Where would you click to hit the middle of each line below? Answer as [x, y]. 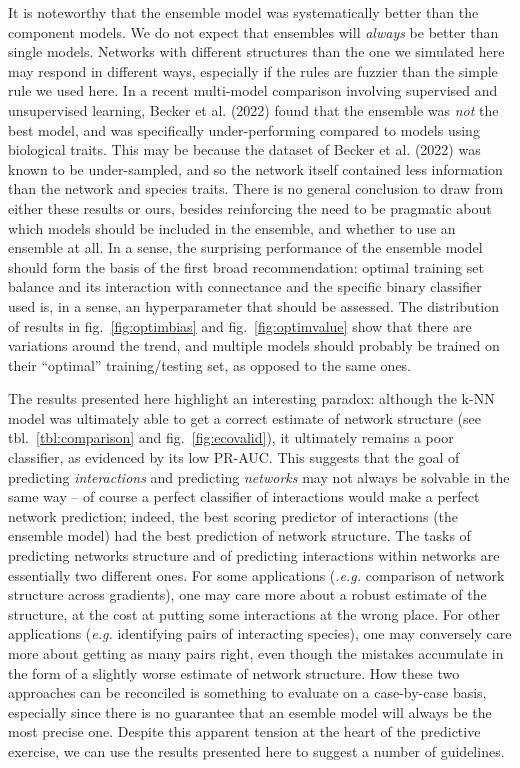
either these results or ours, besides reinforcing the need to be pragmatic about [250, 207]
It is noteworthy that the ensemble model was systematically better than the [243, 12]
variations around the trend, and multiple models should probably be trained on [254, 345]
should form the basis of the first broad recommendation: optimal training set [246, 266]
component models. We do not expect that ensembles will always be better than [253, 31]
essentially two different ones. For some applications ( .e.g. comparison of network [256, 574]
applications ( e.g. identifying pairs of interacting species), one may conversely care [260, 633]
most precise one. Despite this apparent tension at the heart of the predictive [244, 731]
